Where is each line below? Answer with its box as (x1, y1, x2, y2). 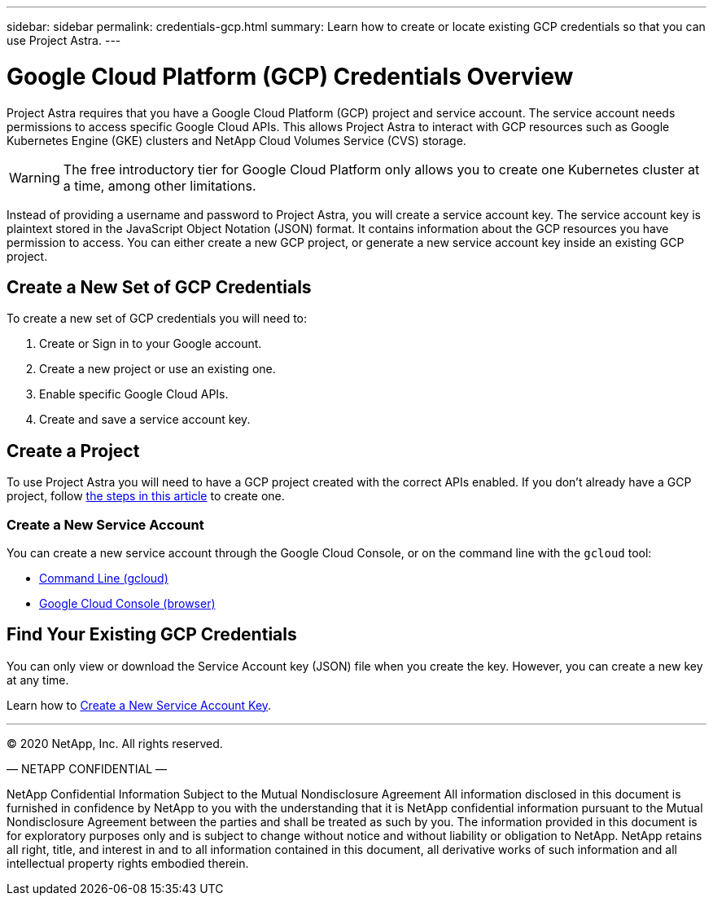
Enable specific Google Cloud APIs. (39, 387, 229, 402)
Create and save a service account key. (39, 412, 251, 427)
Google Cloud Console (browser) (39, 596, 216, 610)
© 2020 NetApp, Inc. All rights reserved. (7, 736, 223, 750)
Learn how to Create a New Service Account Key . (7, 697, 272, 712)
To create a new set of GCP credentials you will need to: (7, 311, 308, 326)
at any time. (7, 672, 69, 687)
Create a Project (7, 440, 140, 461)
